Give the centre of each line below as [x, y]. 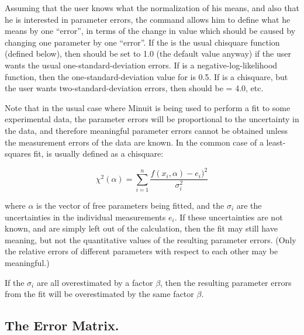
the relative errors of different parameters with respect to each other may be [141, 251]
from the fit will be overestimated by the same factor [99, 294]
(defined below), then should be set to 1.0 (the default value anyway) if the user [148, 53]
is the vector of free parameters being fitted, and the [130, 206]
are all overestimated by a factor [95, 282]
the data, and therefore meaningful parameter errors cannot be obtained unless [146, 130]
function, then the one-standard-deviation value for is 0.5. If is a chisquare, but [146, 76]
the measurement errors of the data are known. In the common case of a [134, 142]
